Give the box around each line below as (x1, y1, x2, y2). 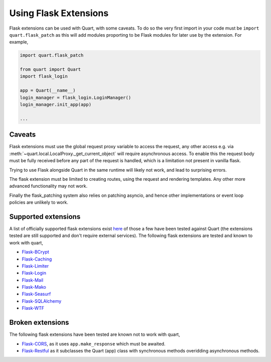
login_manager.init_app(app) (20, 102, 92, 107)
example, (9, 39, 29, 45)
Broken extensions (9, 318, 69, 327)
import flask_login (20, 73, 68, 79)
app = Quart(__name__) (20, 88, 76, 93)
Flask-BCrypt (22, 249, 50, 255)
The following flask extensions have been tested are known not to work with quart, (9, 331, 180, 337)
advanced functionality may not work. (9, 183, 88, 189)
